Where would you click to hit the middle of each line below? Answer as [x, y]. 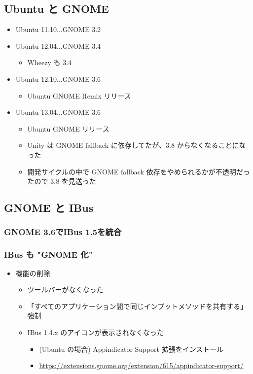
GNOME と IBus [49, 208]
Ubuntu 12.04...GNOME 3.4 [58, 46]
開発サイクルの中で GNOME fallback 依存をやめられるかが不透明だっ [139, 171]
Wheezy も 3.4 [50, 62]
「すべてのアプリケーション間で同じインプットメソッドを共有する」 [137, 306]
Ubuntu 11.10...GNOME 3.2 [58, 29]
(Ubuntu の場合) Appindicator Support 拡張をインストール [131, 349]
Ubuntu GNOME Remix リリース [79, 95]
